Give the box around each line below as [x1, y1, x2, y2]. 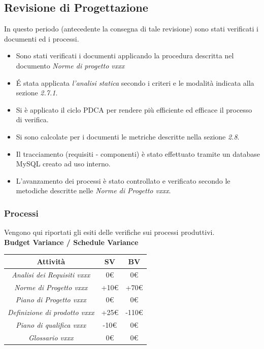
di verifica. [16, 114, 49, 125]
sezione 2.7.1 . [16, 87, 58, 98]
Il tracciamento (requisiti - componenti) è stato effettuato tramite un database [16, 148, 260, 159]
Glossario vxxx [28, 332, 74, 342]
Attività [37, 256, 65, 266]
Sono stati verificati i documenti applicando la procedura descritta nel [16, 50, 234, 61]
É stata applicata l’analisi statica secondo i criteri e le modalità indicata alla [16, 77, 254, 88]
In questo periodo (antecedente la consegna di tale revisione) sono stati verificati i [4, 23, 258, 34]
